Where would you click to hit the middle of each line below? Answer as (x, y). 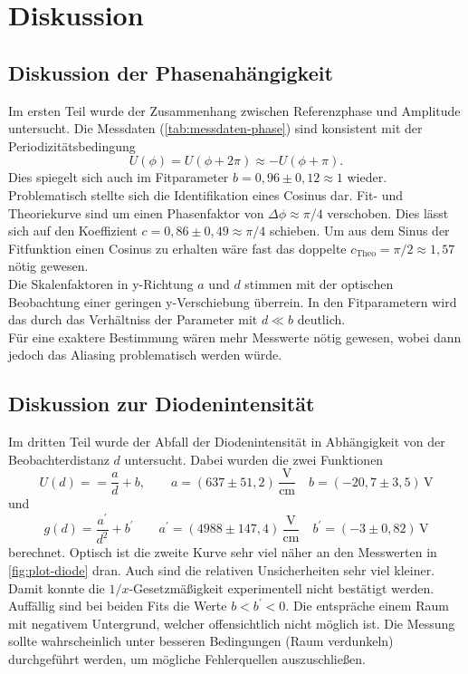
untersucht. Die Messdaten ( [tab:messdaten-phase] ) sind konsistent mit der (215, 128)
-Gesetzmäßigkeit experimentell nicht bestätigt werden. (282, 587)
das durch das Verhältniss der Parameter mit (133, 319)
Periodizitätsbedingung (72, 145)
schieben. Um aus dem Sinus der (359, 231)
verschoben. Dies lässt (388, 212)
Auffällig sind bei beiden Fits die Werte (118, 606)
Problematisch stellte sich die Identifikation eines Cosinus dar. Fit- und (206, 194)
